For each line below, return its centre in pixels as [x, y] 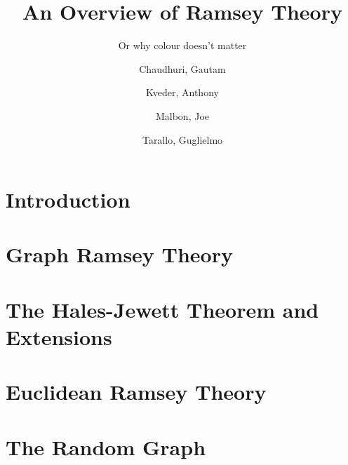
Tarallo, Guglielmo [182, 139]
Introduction [68, 200]
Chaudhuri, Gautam [182, 68]
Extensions [59, 337]
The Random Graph [106, 446]
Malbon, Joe [182, 115]
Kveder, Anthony [182, 92]
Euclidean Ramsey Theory [136, 392]
